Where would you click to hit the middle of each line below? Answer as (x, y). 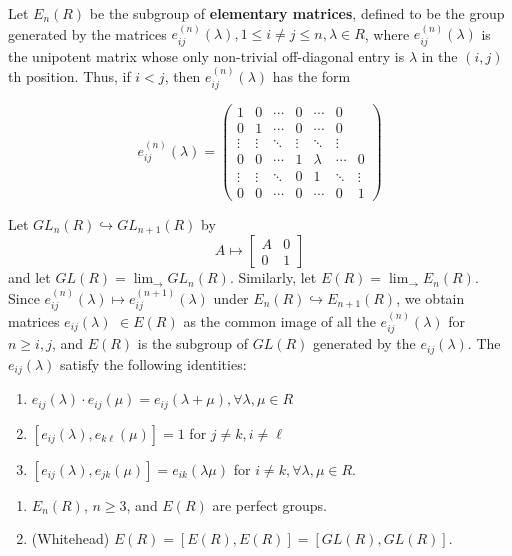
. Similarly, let (273, 277)
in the (439, 55)
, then (182, 76)
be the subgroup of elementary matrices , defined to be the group (297, 13)
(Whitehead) (70, 538)
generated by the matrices (87, 33)
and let (29, 277)
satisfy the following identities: (153, 363)
